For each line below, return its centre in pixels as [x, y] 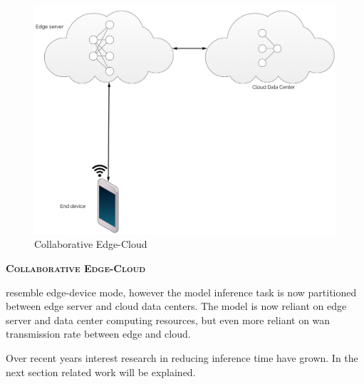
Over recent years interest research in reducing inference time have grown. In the [182, 358]
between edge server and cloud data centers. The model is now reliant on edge [176, 306]
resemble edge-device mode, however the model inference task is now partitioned [181, 292]
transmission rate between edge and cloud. [98, 334]
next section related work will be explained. [101, 372]
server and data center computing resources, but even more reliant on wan [168, 320]
